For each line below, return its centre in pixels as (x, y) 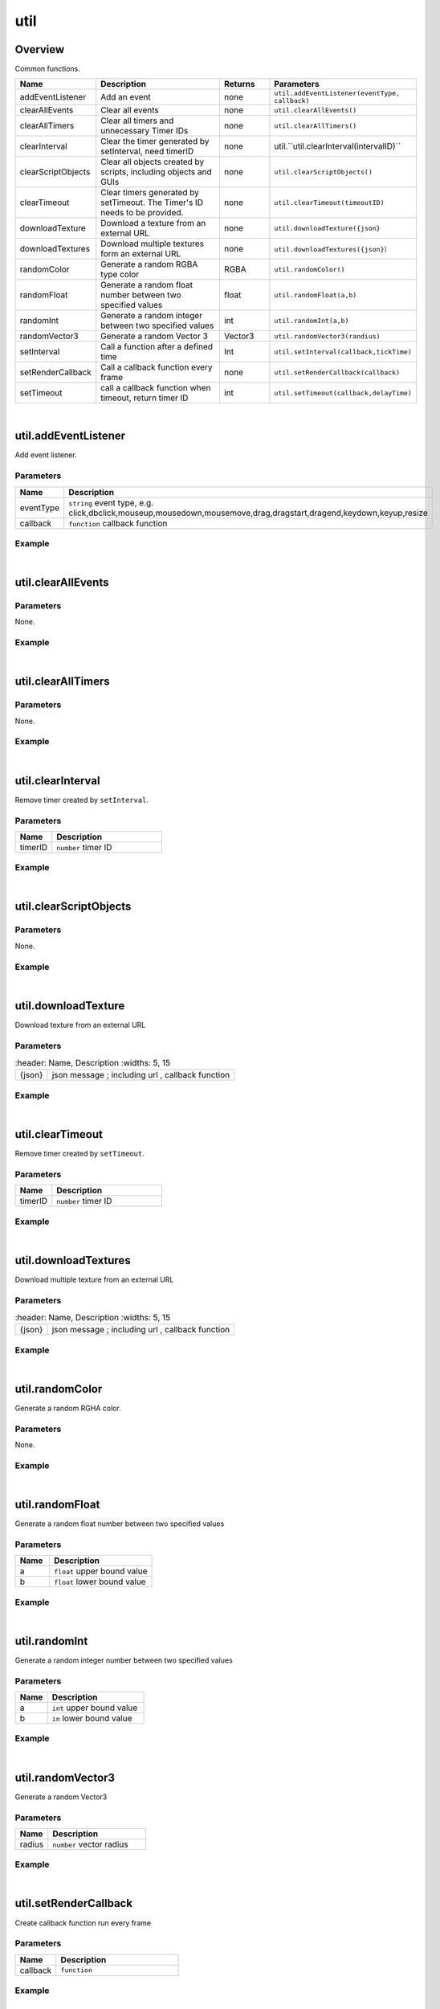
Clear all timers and (137, 121)
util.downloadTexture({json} (327, 228)
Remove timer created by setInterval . (81, 800)
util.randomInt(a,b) (312, 320)
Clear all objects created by (153, 162)
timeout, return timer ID (145, 398)
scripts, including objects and (156, 172)
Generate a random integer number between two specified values (124, 1660)
